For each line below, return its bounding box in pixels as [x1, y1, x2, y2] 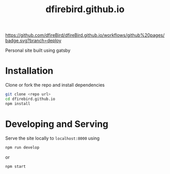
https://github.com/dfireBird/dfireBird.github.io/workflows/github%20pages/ [5, 32, 165, 39]
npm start [5, 164, 26, 169]
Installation [5, 65, 54, 77]
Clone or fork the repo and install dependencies [5, 82, 105, 88]
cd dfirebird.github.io [5, 96, 56, 101]
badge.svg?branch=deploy [5, 38, 62, 44]
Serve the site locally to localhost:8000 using [5, 135, 100, 141]
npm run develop [5, 145, 39, 150]
